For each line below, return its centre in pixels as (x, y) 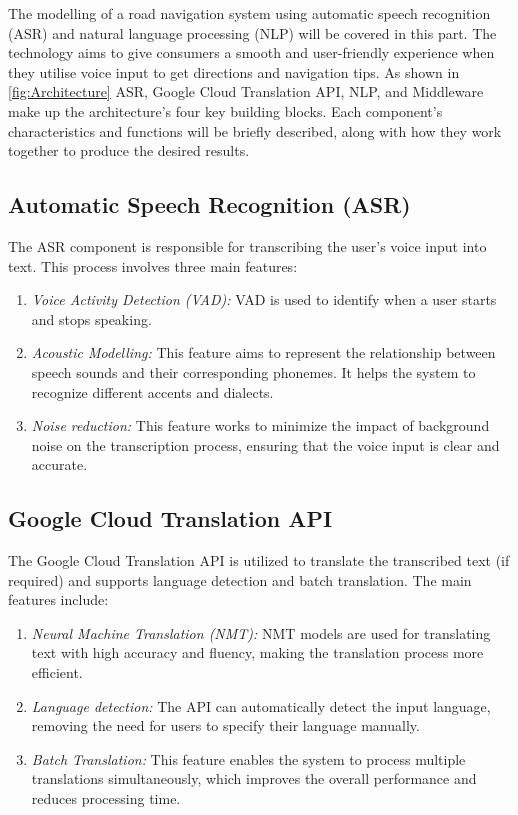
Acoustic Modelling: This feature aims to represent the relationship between (263, 352)
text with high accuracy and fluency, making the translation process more (257, 652)
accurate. (59, 464)
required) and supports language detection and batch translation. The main (240, 579)
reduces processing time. (106, 798)
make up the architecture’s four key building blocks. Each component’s (225, 110)
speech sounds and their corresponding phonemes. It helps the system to (253, 371)
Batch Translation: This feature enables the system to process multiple (248, 758)
